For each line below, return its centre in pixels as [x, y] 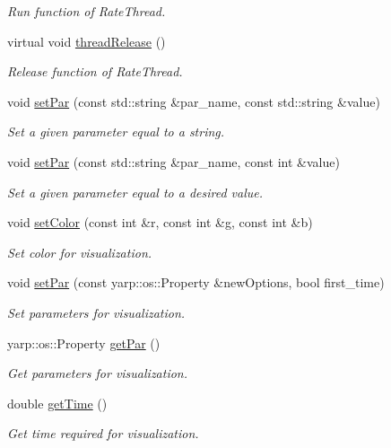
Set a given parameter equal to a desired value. [135, 192]
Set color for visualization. [80, 252]
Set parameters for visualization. [96, 312]
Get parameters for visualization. [98, 373]
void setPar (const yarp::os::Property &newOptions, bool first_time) [196, 282]
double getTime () [57, 403]
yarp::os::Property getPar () [84, 343]
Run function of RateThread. [87, 11]
